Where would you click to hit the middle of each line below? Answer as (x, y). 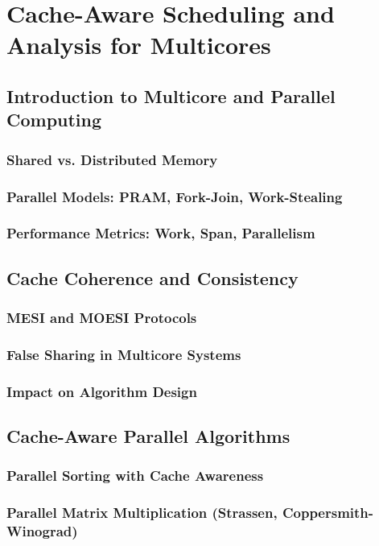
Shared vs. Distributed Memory (112, 159)
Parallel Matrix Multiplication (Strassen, (142, 513)
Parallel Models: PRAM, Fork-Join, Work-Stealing (175, 196)
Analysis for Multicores (139, 45)
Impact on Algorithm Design (102, 391)
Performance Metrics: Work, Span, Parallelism (161, 233)
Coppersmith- (328, 513)
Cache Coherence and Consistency (152, 277)
